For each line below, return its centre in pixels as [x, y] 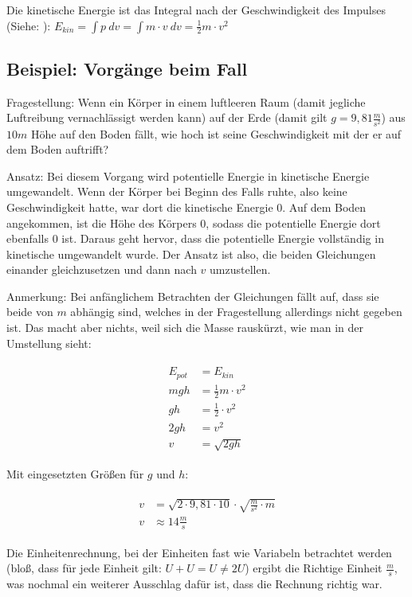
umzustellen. [240, 269]
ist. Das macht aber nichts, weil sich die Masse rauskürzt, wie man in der [185, 328]
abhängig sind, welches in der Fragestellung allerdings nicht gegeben [236, 312]
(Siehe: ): [29, 25]
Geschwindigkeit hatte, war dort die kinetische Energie [140, 207]
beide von [30, 312]
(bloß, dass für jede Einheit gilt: [84, 568]
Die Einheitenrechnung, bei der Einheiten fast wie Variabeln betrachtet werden [199, 552]
